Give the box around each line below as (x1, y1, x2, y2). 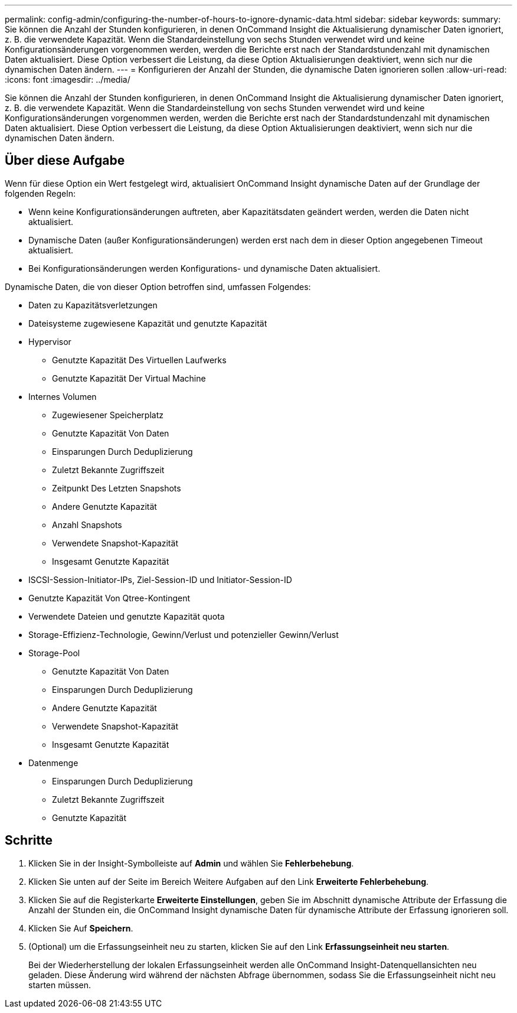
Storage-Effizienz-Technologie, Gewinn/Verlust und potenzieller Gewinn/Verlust (28, 629, 339, 640)
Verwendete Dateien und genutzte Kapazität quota (28, 611, 225, 621)
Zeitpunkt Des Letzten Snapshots (52, 483, 181, 493)
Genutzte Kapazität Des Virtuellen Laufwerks (52, 354, 227, 365)
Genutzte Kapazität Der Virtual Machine (52, 373, 206, 383)
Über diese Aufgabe (5, 153, 125, 168)
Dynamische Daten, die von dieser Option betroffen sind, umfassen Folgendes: (5, 281, 311, 292)
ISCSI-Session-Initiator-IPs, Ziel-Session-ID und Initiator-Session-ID (28, 574, 292, 585)
